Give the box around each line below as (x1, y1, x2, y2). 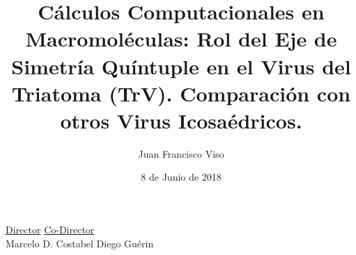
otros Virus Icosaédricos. (60, 106, 302, 134)
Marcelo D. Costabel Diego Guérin (6, 236, 154, 250)
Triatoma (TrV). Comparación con (11, 79, 351, 107)
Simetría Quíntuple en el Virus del (11, 51, 351, 80)
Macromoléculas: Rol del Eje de (25, 24, 337, 53)
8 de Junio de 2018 (141, 170, 222, 184)
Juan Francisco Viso (138, 146, 224, 161)
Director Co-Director (6, 222, 95, 237)
